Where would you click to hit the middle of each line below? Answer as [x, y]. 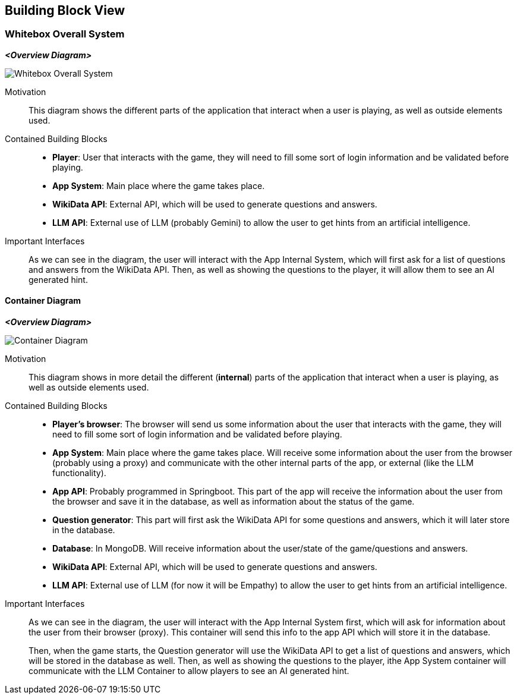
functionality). [79, 473]
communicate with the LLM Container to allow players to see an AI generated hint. [189, 671]
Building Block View [65, 10]
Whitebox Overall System [65, 34]
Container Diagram [43, 301]
